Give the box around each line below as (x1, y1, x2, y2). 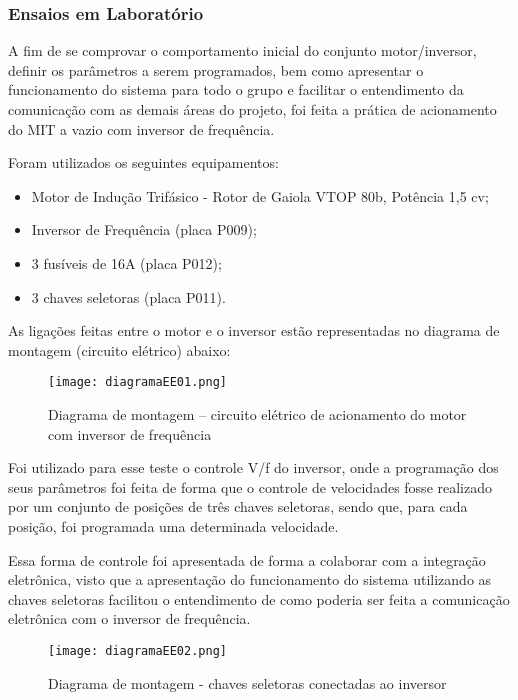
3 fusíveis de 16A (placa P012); (31, 252, 222, 273)
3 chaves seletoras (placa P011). (31, 286, 226, 307)
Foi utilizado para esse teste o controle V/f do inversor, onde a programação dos (8, 457, 499, 478)
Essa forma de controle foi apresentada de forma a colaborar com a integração (8, 549, 486, 570)
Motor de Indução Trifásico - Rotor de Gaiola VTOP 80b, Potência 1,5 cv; (31, 185, 489, 206)
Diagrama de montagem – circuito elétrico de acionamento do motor (48, 404, 467, 424)
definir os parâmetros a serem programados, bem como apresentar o (8, 59, 424, 80)
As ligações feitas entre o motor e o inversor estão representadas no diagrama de (8, 320, 500, 341)
